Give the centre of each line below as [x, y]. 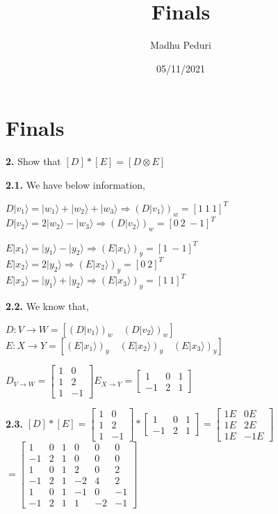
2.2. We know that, [47, 305]
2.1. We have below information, [75, 184]
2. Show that [33, 161]
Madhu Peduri [181, 45]
